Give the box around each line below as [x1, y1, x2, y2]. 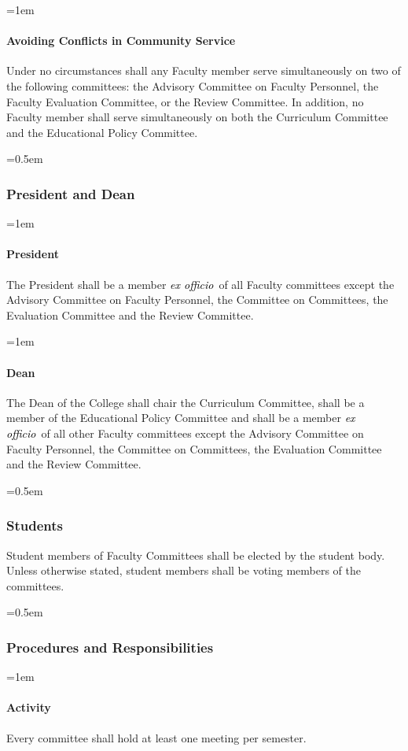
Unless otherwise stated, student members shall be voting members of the [6, 562, 362, 579]
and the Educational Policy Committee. [6, 124, 198, 140]
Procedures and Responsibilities [6, 637, 214, 657]
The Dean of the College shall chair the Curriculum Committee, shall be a [6, 394, 365, 410]
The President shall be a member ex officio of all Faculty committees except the [6, 276, 395, 292]
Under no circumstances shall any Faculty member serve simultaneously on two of [6, 62, 401, 79]
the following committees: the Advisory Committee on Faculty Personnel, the [6, 77, 379, 94]
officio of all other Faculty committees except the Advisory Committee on [6, 424, 364, 441]
